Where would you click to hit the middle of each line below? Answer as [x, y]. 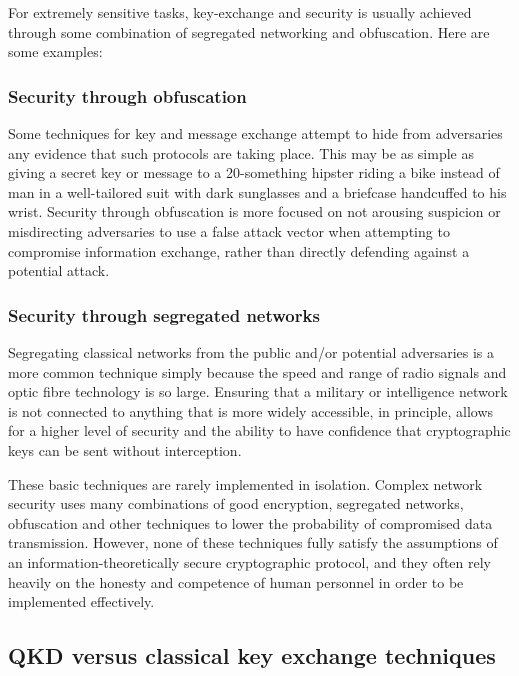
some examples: [55, 51]
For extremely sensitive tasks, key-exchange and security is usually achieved [240, 12]
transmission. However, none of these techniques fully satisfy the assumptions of [253, 542]
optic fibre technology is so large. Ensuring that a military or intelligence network [258, 391]
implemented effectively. [81, 601]
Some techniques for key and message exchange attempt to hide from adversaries [255, 133]
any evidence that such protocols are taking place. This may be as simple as [241, 152]
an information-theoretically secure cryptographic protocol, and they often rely [250, 561]
